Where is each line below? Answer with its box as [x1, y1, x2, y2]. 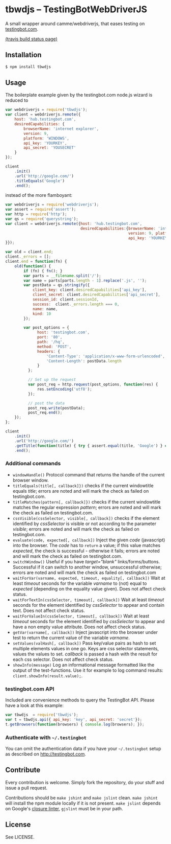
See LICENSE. [5, 834, 35, 840]
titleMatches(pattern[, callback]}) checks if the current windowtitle [12, 498, 161, 505]
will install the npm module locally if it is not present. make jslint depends [5, 800, 161, 806]
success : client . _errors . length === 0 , [32, 302, 120, 307]
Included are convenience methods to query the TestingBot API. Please [5, 697, 155, 703]
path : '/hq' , [37, 339, 65, 345]
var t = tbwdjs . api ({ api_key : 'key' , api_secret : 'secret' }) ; [5, 717, 142, 722]
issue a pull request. [5, 785, 48, 791]
